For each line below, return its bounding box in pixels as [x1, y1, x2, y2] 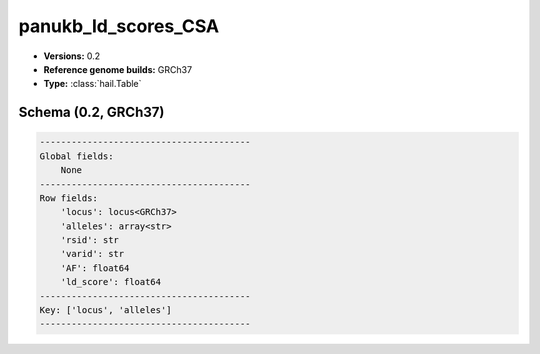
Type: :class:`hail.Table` [43, 78, 142, 90]
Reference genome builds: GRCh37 [43, 63, 193, 75]
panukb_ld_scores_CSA [18, 15, 220, 37]
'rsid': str [60, 235, 120, 246]
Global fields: [39, 150, 114, 162]
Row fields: [39, 192, 99, 204]
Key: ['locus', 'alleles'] [39, 305, 172, 316]
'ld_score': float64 [60, 276, 162, 288]
